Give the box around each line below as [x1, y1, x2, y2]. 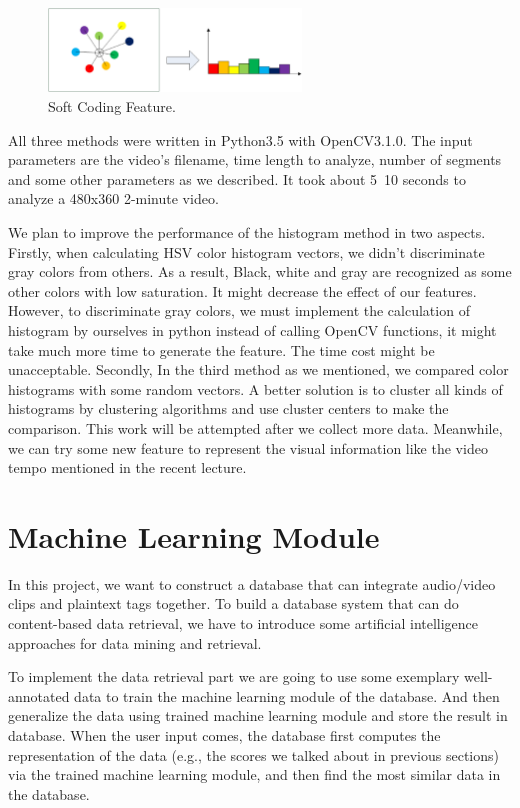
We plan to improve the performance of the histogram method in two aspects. [8, 222, 486, 243]
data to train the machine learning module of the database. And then [74, 685, 500, 706]
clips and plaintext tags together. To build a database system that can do [8, 593, 459, 614]
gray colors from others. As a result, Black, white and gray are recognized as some [8, 261, 512, 282]
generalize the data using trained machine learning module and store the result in [8, 705, 508, 726]
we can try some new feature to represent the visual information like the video [8, 437, 488, 458]
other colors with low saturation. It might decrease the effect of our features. [8, 280, 477, 301]
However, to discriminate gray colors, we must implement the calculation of [8, 300, 470, 321]
